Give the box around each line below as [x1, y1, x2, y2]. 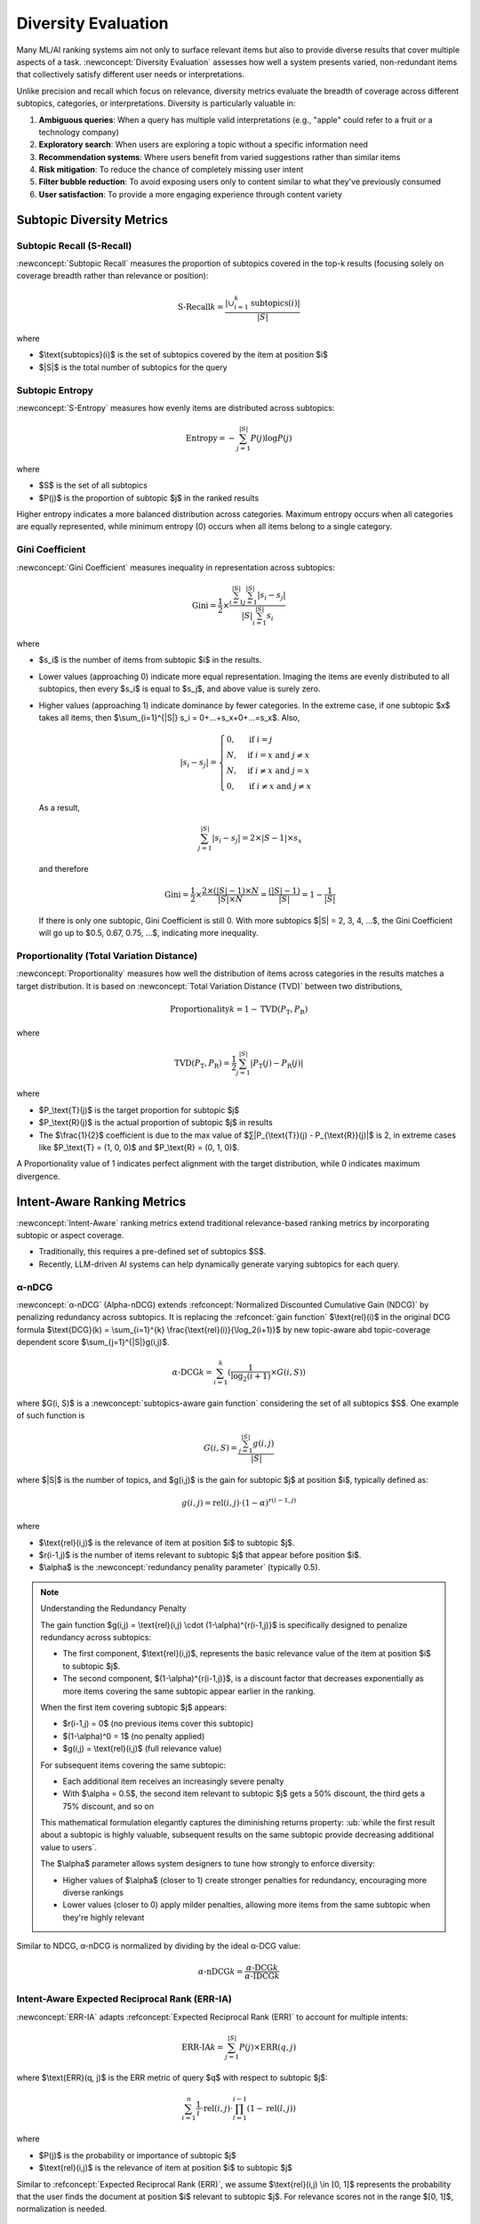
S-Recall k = [177, 302, 224, 311]
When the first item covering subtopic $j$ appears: [40, 1702, 227, 1712]
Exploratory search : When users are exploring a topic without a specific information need [38, 139, 369, 150]
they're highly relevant [62, 1912, 145, 1922]
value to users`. [40, 1841, 98, 1852]
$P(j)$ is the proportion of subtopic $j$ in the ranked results [38, 492, 260, 503]
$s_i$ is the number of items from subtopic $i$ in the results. [38, 655, 262, 665]
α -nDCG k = [197, 1966, 244, 1977]
